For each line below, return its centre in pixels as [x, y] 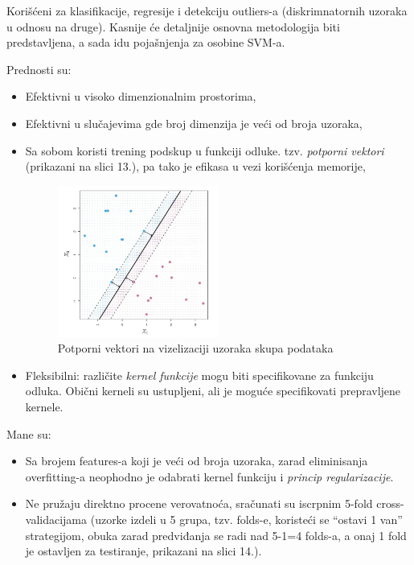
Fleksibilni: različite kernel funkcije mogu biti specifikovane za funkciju [199, 375]
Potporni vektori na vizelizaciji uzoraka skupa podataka [195, 348]
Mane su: [29, 433]
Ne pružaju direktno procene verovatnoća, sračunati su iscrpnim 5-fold [199, 503]
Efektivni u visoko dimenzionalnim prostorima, [141, 96]
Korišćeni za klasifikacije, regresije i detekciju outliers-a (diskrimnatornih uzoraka [207, 10]
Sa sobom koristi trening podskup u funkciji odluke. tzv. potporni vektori [205, 150]
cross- [390, 503]
